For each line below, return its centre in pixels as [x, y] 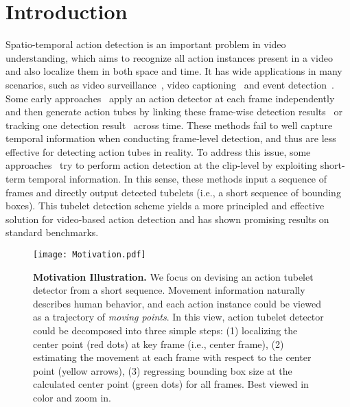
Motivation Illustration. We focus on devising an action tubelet [173, 276]
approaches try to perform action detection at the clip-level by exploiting [162, 165]
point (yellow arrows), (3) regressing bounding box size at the [163, 370]
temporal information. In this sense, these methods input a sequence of [178, 179]
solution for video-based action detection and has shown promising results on [167, 219]
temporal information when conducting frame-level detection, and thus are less [171, 138]
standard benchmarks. [52, 232]
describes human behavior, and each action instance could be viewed [177, 303]
